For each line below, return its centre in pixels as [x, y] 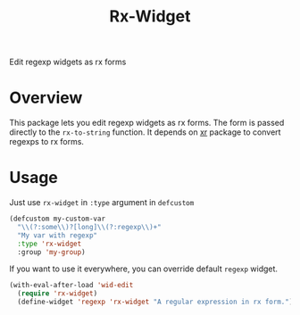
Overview [46, 98]
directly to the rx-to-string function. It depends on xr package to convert [145, 132]
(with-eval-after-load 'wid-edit [71, 286]
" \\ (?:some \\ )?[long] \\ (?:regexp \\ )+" [90, 227]
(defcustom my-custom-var [57, 219]
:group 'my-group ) [52, 252]
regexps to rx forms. [47, 142]
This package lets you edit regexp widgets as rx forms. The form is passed [147, 123]
